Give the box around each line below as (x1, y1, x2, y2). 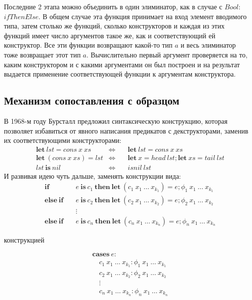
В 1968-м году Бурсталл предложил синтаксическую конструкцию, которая (4, 115, 227, 126)
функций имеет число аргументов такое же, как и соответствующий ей (4, 30, 216, 40)
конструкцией (4, 234, 45, 245)
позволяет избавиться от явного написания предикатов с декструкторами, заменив (4, 125, 249, 136)
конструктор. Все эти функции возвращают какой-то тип (4, 40, 173, 50)
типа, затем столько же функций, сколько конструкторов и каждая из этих (4, 21, 225, 31)
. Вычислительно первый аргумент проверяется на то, (86, 49, 248, 59)
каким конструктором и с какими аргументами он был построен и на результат (4, 59, 240, 69)
